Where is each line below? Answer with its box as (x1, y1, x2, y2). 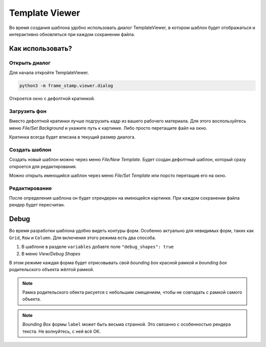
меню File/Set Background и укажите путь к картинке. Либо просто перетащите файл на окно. (9, 125, 207, 131)
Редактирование (9, 185, 52, 192)
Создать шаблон (9, 146, 52, 153)
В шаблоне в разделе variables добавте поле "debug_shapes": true (21, 244, 174, 250)
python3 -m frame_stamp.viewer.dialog (19, 83, 113, 89)
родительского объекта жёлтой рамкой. (9, 267, 95, 273)
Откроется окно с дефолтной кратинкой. (9, 96, 96, 102)
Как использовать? (9, 44, 72, 53)
